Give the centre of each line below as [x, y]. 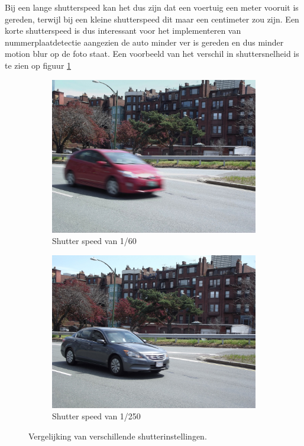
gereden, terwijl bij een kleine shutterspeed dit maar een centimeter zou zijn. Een [152, 19]
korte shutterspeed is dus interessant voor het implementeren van [123, 31]
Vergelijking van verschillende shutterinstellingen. [118, 436]
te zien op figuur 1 [38, 65]
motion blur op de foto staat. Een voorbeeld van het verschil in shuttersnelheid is [152, 54]
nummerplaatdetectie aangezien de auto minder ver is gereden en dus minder [144, 42]
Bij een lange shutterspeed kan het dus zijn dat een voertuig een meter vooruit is [152, 7]
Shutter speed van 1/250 [96, 416]
